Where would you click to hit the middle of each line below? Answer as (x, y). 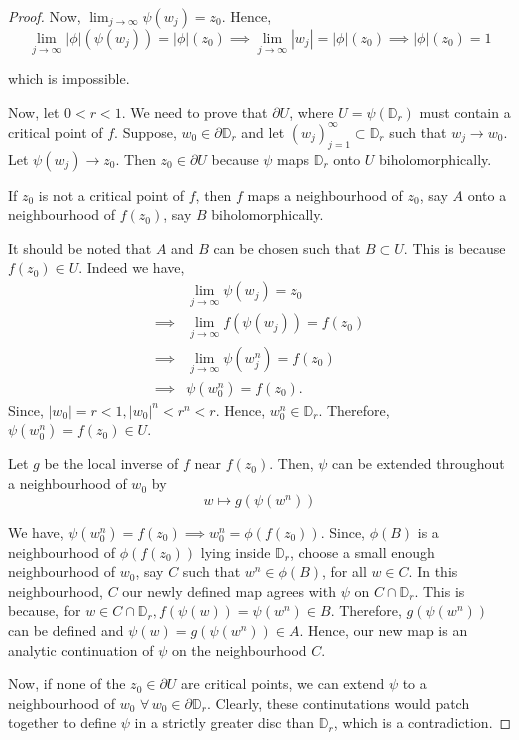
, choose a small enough (362, 551)
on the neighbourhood (239, 649)
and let (263, 131)
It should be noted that (80, 247)
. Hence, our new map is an (383, 630)
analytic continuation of (81, 649)
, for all (344, 571)
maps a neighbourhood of (325, 194)
